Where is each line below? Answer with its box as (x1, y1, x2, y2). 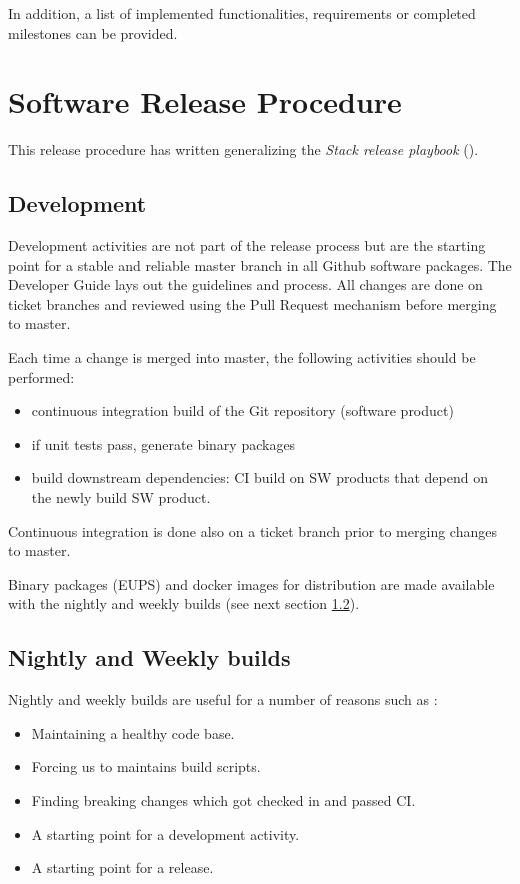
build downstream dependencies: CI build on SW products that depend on (31, 467, 488, 488)
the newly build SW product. (31, 487, 211, 508)
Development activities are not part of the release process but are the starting (8, 235, 486, 256)
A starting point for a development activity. (31, 823, 300, 844)
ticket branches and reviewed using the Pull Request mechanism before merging (8, 293, 497, 314)
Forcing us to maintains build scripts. (31, 756, 261, 777)
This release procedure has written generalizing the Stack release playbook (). (8, 139, 479, 160)
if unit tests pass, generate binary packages (31, 433, 296, 454)
